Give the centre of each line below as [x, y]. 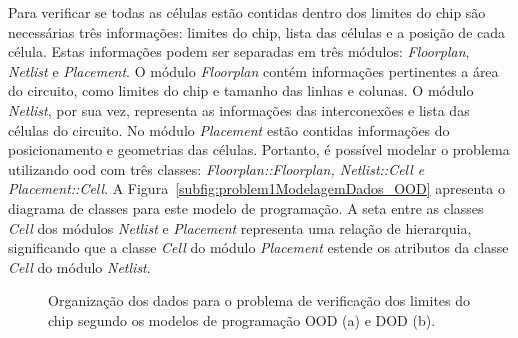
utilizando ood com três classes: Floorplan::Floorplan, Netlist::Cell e [216, 168]
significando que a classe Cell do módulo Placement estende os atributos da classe [258, 247]
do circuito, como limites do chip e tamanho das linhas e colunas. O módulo [241, 90]
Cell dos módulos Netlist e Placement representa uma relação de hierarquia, [240, 227]
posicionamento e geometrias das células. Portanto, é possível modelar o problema [259, 149]
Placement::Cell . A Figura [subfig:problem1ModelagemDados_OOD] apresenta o [256, 188]
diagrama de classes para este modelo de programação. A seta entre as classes [246, 207]
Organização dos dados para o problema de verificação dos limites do [259, 300]
